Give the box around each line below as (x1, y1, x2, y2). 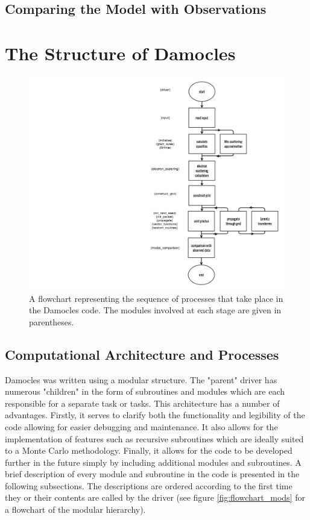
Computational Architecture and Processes (5, 345, 279, 363)
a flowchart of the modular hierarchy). (5, 503, 146, 516)
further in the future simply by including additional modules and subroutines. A (5, 456, 302, 468)
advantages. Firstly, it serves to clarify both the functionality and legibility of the (5, 409, 305, 421)
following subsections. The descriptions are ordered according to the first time (5, 479, 293, 492)
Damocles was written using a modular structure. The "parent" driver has (5, 373, 277, 386)
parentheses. (29, 315, 74, 328)
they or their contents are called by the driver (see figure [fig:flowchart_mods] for (5, 491, 305, 504)
